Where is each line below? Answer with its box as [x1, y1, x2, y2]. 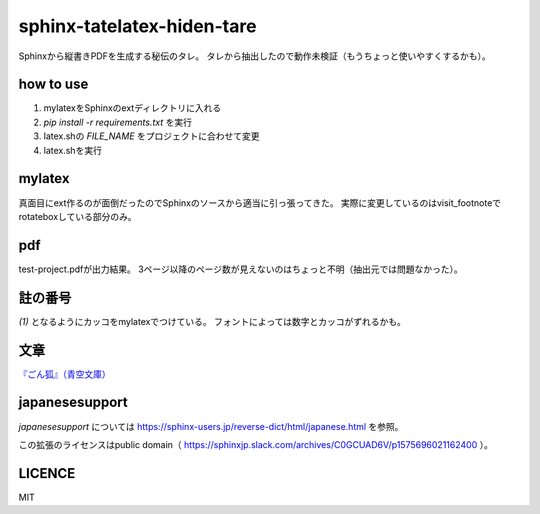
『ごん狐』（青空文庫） [18, 368, 111, 380]
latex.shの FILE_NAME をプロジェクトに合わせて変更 [43, 130, 260, 142]
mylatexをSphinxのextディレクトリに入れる [43, 102, 222, 114]
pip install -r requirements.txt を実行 [43, 116, 192, 128]
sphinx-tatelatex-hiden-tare [18, 15, 257, 37]
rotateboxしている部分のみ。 [18, 210, 137, 222]
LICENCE [18, 465, 76, 482]
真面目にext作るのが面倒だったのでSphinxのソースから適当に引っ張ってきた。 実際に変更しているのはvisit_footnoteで [18, 196, 502, 209]
